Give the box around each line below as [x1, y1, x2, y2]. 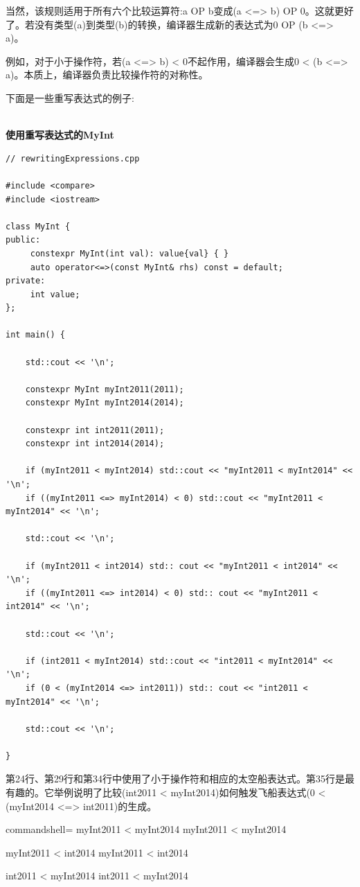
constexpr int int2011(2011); [25, 425, 165, 435]
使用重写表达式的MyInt [6, 128, 114, 142]
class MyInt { [6, 221, 71, 231]
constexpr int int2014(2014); [25, 439, 165, 449]
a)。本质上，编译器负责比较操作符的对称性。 [6, 67, 208, 82]
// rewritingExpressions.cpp [6, 153, 140, 164]
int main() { [6, 330, 65, 340]
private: [6, 276, 46, 286]
